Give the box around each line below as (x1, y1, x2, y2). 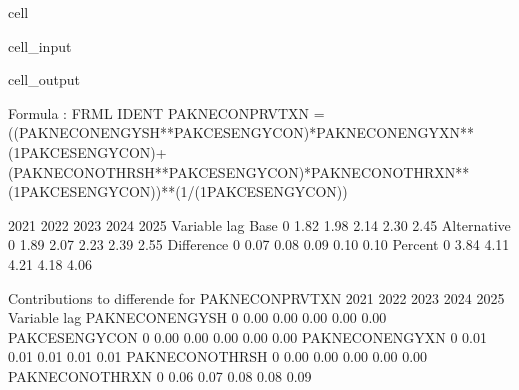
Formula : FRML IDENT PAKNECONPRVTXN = (8, 102, 325, 123)
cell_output (8, 69, 80, 90)
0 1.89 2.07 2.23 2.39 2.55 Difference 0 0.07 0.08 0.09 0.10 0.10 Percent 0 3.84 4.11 (8, 234, 510, 255)
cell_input (8, 35, 72, 56)
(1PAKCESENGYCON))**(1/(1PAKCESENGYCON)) (8, 181, 348, 202)
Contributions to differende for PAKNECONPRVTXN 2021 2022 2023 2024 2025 (8, 287, 505, 308)
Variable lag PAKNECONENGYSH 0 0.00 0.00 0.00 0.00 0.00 (8, 307, 387, 328)
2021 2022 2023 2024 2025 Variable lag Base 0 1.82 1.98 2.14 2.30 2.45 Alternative (8, 214, 511, 235)
